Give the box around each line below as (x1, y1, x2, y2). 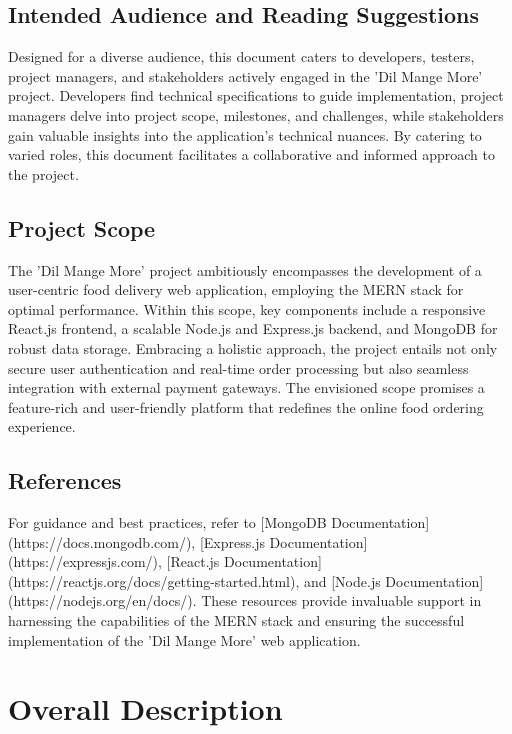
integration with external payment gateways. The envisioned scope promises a (8, 377, 485, 398)
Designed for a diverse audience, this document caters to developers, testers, (8, 46, 475, 67)
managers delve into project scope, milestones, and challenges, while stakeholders (8, 104, 504, 125)
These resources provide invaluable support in (201, 590, 482, 611)
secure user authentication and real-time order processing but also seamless (8, 357, 469, 378)
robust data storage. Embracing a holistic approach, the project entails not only (8, 337, 498, 358)
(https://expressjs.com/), (8, 551, 162, 572)
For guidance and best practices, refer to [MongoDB (8, 512, 327, 533)
